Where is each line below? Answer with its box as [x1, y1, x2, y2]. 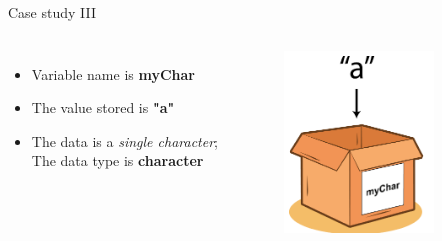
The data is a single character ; [31, 130, 219, 151]
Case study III [8, 2, 97, 22]
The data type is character [31, 150, 204, 171]
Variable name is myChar [31, 63, 195, 84]
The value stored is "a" [31, 97, 175, 118]
